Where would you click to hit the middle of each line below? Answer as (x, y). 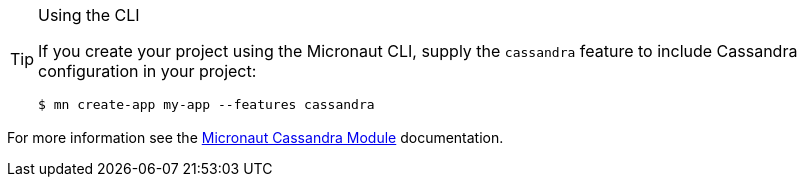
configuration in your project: (147, 71)
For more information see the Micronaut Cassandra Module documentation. (255, 137)
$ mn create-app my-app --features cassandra (206, 104)
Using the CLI (89, 15)
